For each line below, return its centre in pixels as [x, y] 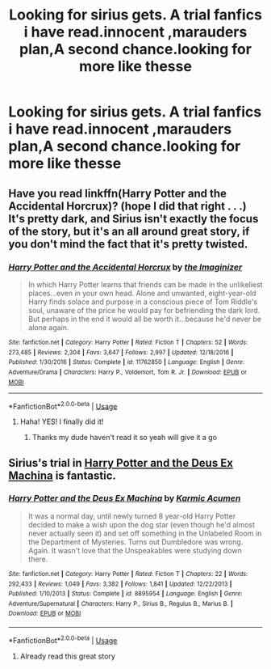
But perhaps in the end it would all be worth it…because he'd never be [145, 319]
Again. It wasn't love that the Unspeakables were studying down [135, 550]
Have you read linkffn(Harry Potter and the [118, 193]
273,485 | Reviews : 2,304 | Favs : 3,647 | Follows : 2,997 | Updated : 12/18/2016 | [121, 352]
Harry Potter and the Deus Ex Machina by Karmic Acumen [125, 498]
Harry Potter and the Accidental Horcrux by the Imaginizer [125, 267]
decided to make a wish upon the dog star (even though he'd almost [142, 524]
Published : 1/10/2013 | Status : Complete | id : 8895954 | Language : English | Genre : [126, 594]
